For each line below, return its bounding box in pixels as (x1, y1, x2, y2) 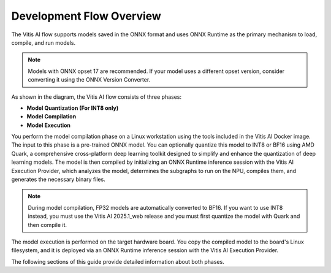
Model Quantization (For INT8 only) (26, 104, 119, 112)
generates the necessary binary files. (11, 175, 105, 183)
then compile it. (28, 221, 67, 228)
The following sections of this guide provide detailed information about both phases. (11, 258, 225, 265)
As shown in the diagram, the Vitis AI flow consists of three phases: (11, 93, 182, 101)
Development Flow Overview (11, 9, 162, 23)
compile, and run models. (11, 39, 76, 46)
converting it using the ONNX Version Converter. (28, 76, 151, 83)
